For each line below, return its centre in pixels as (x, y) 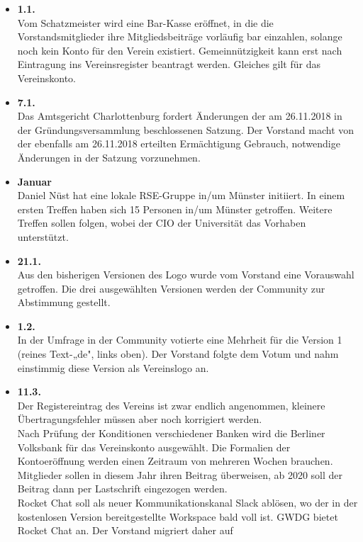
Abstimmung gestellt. (64, 302)
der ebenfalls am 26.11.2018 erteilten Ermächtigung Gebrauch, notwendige (179, 143)
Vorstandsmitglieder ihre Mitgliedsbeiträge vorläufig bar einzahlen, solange (180, 36)
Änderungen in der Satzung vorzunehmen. (109, 157)
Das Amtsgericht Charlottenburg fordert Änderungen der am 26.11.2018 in (180, 116)
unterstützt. (43, 236)
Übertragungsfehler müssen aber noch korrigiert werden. (140, 419)
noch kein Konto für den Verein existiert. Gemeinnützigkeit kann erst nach (180, 50)
